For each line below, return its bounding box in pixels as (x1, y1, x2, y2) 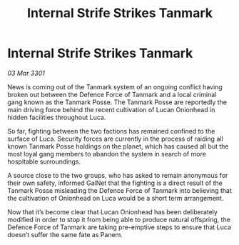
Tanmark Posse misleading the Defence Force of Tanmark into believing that (7, 186, 232, 194)
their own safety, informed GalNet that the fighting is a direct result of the (7, 179, 223, 187)
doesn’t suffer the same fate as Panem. (7, 230, 123, 239)
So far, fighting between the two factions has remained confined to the (7, 126, 215, 135)
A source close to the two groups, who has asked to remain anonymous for (7, 171, 228, 179)
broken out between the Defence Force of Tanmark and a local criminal (7, 90, 217, 99)
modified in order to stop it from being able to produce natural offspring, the (7, 215, 230, 224)
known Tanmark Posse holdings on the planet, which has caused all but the (7, 141, 229, 151)
